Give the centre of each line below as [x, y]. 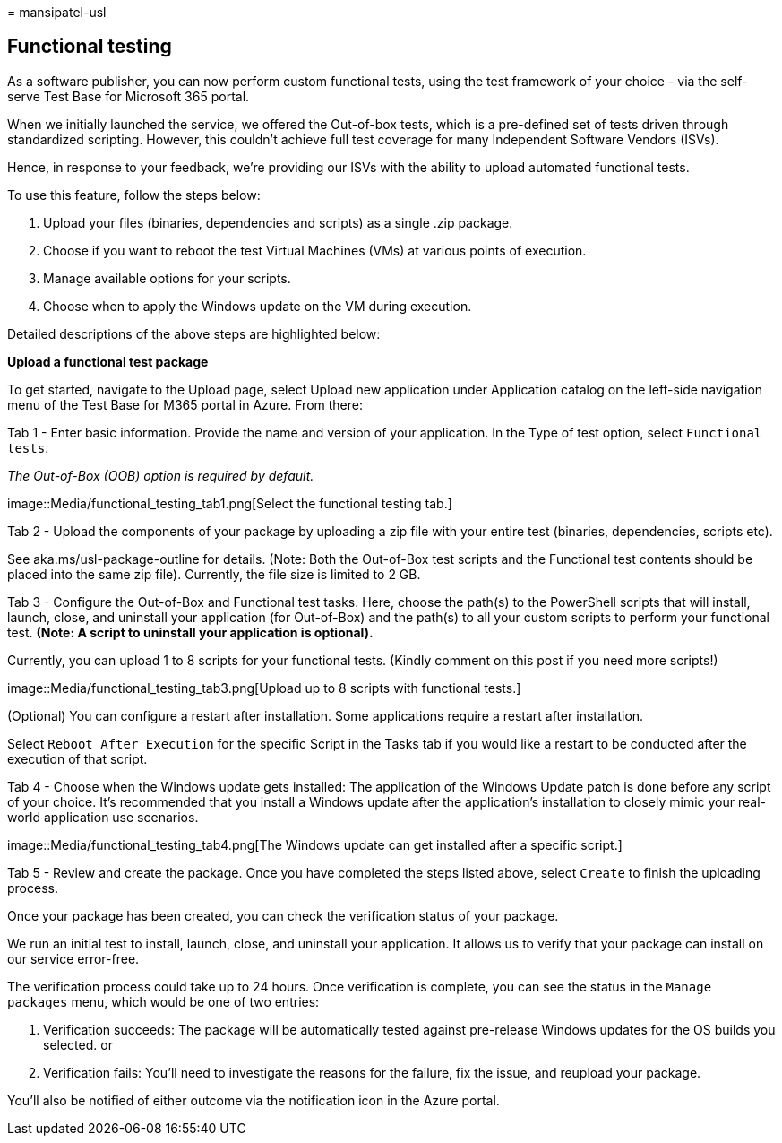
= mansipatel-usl [57, 12]
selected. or [78, 1044]
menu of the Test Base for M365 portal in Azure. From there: [185, 404]
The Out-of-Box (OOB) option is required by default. [161, 475]
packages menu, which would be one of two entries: [163, 1001]
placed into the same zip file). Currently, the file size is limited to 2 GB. [214, 574]
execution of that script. [77, 758]
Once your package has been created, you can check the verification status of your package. [283, 915]
